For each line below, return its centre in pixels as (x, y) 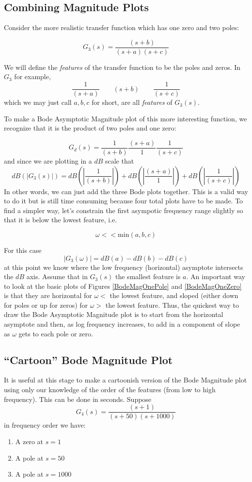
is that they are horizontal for (48, 295)
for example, (32, 76)
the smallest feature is (148, 276)
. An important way (216, 276)
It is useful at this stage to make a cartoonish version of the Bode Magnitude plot (126, 380)
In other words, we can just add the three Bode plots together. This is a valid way (126, 191)
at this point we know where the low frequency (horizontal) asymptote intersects (124, 267)
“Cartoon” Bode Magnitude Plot (88, 359)
